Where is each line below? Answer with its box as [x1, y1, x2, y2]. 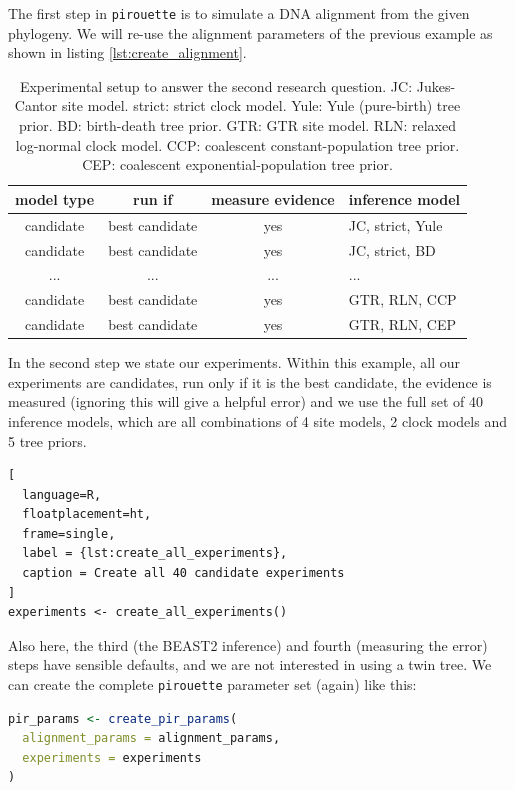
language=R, [22, 487, 102, 502]
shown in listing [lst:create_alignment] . [8, 42, 247, 63]
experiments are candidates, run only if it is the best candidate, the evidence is [8, 371, 492, 392]
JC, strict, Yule [348, 214, 443, 235]
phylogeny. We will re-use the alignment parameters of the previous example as [8, 22, 493, 43]
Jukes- [416, 75, 456, 96]
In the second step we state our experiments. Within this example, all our [8, 352, 460, 373]
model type [15, 188, 95, 209]
